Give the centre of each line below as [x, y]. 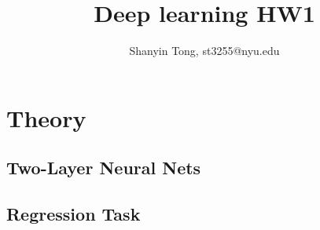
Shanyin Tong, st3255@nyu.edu [204, 51]
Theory [46, 117]
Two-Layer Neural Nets [104, 168]
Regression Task [74, 214]
